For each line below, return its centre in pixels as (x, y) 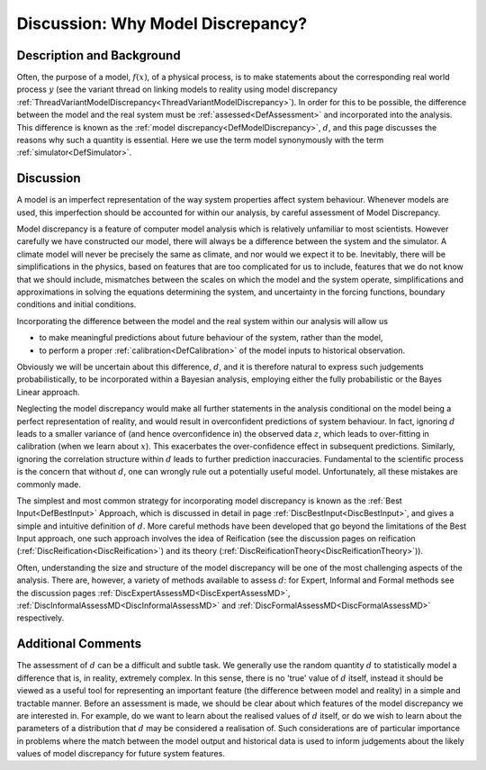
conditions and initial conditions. (76, 304)
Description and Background (99, 55)
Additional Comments (79, 644)
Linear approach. (48, 392)
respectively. (40, 618)
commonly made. (49, 484)
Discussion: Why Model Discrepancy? (162, 23)
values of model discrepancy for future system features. (121, 754)
